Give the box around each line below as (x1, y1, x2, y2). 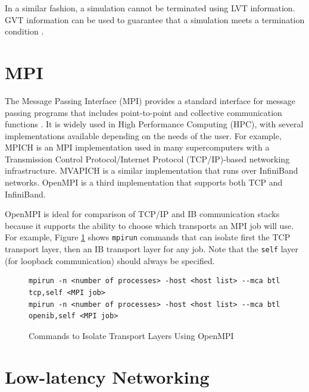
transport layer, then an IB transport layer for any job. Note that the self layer (5, 243, 298, 255)
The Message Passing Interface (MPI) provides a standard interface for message (5, 94, 296, 106)
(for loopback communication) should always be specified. (5, 254, 215, 266)
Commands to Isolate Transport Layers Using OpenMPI (29, 329, 234, 341)
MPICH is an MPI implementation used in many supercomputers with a (5, 141, 270, 153)
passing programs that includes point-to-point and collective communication (5, 106, 282, 118)
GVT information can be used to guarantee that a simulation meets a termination (5, 13, 305, 26)
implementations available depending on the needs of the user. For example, (5, 129, 282, 142)
